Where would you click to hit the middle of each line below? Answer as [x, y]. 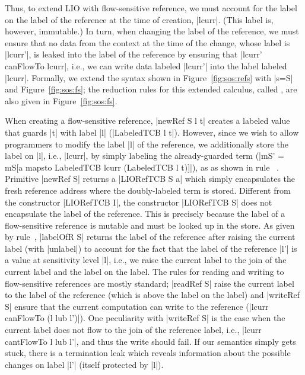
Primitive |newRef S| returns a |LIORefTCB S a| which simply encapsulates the [150, 179]
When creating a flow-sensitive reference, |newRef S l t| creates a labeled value [147, 121]
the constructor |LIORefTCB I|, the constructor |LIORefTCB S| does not [139, 202]
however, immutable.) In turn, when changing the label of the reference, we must [152, 31]
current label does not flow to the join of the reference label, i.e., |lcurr [133, 330]
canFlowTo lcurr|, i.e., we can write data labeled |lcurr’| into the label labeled [146, 65]
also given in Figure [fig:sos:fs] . [61, 100]
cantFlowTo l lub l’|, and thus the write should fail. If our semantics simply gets [150, 341]
